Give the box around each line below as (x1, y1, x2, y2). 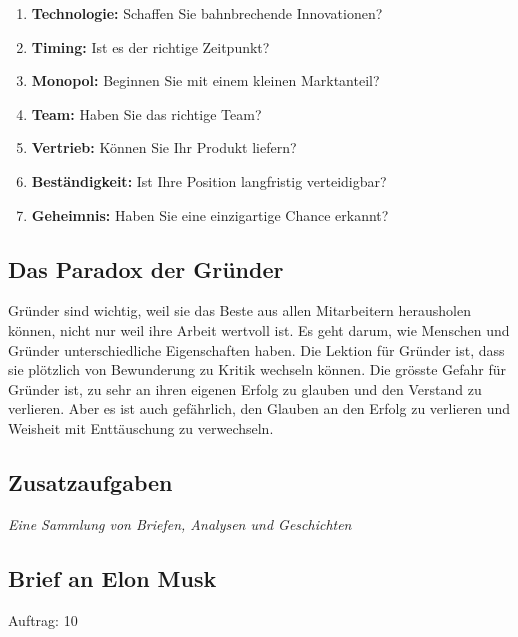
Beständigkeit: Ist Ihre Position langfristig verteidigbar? (31, 170, 387, 191)
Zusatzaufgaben (8, 466, 173, 497)
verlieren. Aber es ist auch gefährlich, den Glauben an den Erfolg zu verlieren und (8, 398, 511, 419)
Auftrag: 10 (8, 609, 78, 630)
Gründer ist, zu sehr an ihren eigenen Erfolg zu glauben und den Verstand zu (8, 378, 482, 399)
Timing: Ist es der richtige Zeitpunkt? (31, 36, 270, 57)
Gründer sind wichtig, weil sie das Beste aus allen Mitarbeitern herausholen (8, 300, 471, 321)
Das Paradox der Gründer (8, 253, 284, 284)
